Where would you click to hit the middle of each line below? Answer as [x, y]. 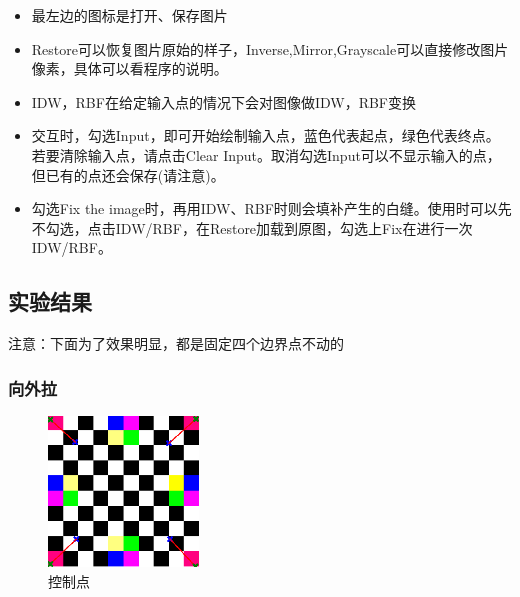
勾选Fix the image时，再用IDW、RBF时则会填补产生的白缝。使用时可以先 [271, 208]
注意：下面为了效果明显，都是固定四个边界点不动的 [176, 343]
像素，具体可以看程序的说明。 [129, 68]
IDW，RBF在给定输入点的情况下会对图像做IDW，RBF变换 [224, 101]
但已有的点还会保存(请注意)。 [128, 174]
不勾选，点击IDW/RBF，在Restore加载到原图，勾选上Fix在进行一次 [252, 227]
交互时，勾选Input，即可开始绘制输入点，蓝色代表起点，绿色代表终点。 [265, 135]
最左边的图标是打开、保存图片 [129, 15]
